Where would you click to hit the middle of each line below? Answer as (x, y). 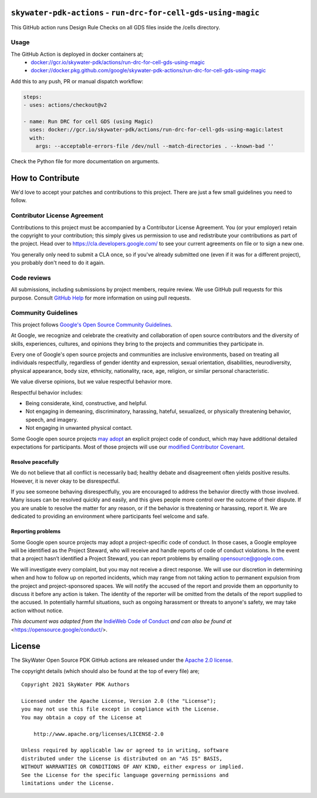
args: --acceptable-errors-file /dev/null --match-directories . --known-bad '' (155, 146)
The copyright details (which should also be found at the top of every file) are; (105, 671)
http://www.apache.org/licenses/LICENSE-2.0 (98, 734)
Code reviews (31, 278)
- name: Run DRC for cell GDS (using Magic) (88, 121)
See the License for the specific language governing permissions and (125, 775)
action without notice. (37, 610)
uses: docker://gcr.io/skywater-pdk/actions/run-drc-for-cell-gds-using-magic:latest (156, 130)
